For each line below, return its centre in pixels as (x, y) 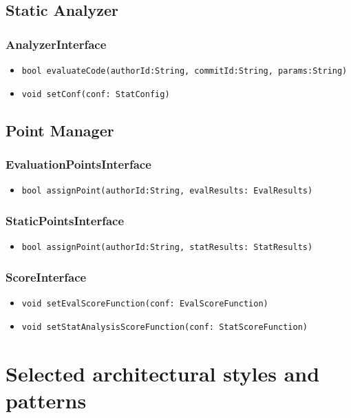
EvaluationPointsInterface (78, 164)
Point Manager (60, 130)
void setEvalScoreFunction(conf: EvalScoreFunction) (145, 304)
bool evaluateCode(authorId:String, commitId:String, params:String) (184, 71)
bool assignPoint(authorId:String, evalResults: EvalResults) (167, 191)
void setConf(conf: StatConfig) (96, 94)
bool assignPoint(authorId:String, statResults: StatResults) (167, 248)
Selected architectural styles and (163, 373)
